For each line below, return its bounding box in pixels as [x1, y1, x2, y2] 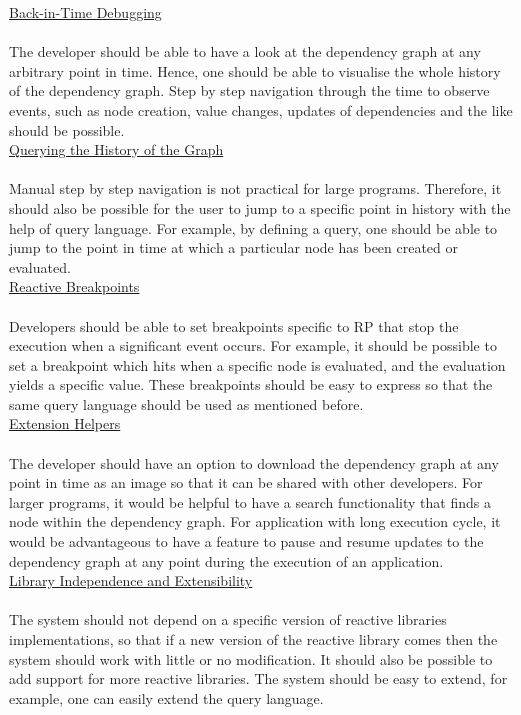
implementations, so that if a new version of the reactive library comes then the [9, 629, 498, 649]
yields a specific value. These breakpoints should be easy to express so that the [9, 374, 493, 395]
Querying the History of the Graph [9, 139, 224, 160]
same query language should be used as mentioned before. [9, 393, 364, 414]
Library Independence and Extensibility [9, 570, 253, 591]
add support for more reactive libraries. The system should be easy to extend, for [9, 668, 508, 689]
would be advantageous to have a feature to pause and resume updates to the [9, 531, 484, 552]
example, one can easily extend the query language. [9, 687, 324, 708]
